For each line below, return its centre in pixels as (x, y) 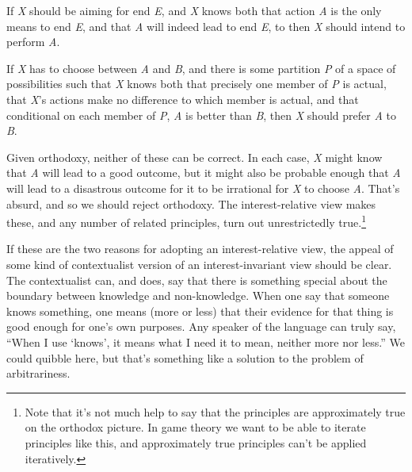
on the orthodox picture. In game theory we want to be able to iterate (195, 427)
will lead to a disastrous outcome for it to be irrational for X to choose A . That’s (203, 188)
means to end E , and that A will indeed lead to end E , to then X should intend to (206, 26)
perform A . (33, 42)
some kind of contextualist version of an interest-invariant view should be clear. (199, 264)
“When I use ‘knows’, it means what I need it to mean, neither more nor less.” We (206, 342)
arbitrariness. (38, 373)
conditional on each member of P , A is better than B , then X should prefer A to (201, 115)
